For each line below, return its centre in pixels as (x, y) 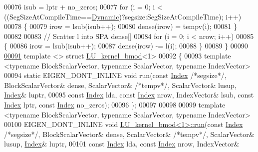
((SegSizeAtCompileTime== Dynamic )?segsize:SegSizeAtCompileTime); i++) (123, 16)
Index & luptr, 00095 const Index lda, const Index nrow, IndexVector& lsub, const (129, 95)
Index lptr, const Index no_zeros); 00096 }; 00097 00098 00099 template (115, 104)
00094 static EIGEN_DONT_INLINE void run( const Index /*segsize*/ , (115, 75)
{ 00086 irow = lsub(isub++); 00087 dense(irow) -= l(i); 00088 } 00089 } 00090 (126, 46)
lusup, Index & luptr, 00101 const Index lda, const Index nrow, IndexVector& (122, 144)
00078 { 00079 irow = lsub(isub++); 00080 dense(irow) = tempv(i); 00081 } (121, 26)
